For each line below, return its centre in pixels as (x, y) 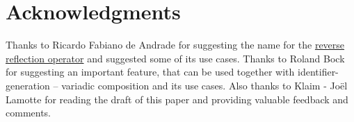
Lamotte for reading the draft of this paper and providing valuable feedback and (177, 99)
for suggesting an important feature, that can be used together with (150, 72)
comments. (29, 113)
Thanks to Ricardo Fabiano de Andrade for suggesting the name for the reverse (175, 45)
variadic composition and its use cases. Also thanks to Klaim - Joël (204, 85)
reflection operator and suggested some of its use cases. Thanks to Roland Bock (175, 58)
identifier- (318, 72)
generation (28, 85)
